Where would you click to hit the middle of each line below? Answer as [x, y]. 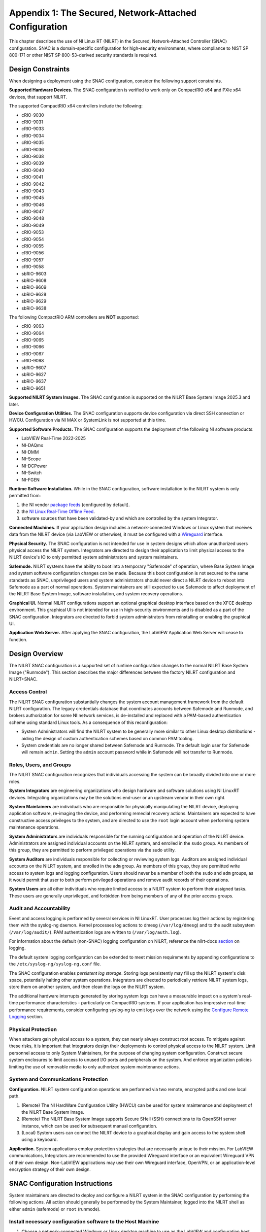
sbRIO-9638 [34, 308]
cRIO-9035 [33, 142]
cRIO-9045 [33, 198]
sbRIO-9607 [34, 368]
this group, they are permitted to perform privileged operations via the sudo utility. [92, 850]
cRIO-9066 [33, 347]
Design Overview [36, 654]
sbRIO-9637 [34, 381]
